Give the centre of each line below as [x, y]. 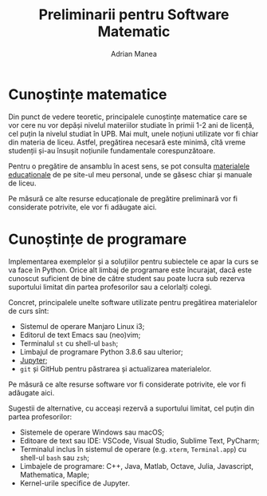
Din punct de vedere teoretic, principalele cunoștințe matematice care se [128, 117]
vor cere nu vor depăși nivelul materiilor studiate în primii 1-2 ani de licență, [132, 125]
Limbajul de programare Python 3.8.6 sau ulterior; [101, 351]
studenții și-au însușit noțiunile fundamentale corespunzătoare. [112, 150]
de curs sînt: [29, 311]
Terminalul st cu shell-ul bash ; [69, 343]
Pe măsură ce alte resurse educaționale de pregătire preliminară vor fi [123, 198]
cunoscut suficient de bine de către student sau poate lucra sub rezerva [127, 278]
